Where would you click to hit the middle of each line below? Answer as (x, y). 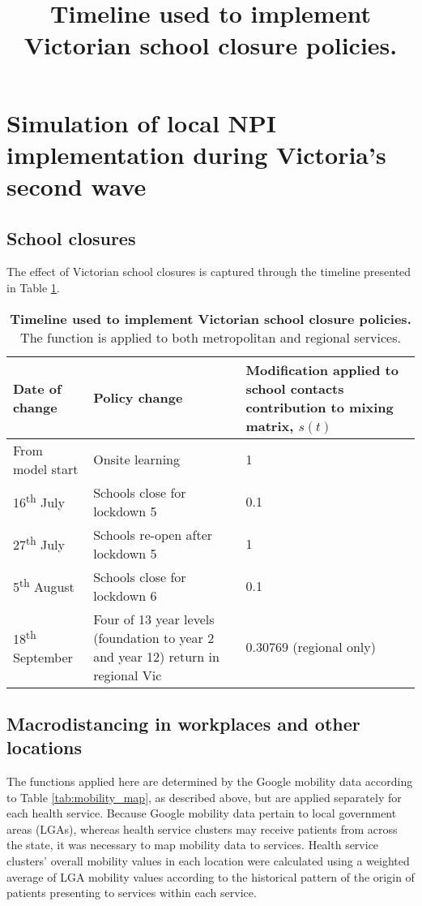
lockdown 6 (125, 595)
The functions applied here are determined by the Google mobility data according (210, 781)
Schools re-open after (153, 534)
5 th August (44, 586)
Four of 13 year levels (154, 619)
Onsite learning (137, 459)
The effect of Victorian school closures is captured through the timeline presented (209, 272)
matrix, (270, 425)
